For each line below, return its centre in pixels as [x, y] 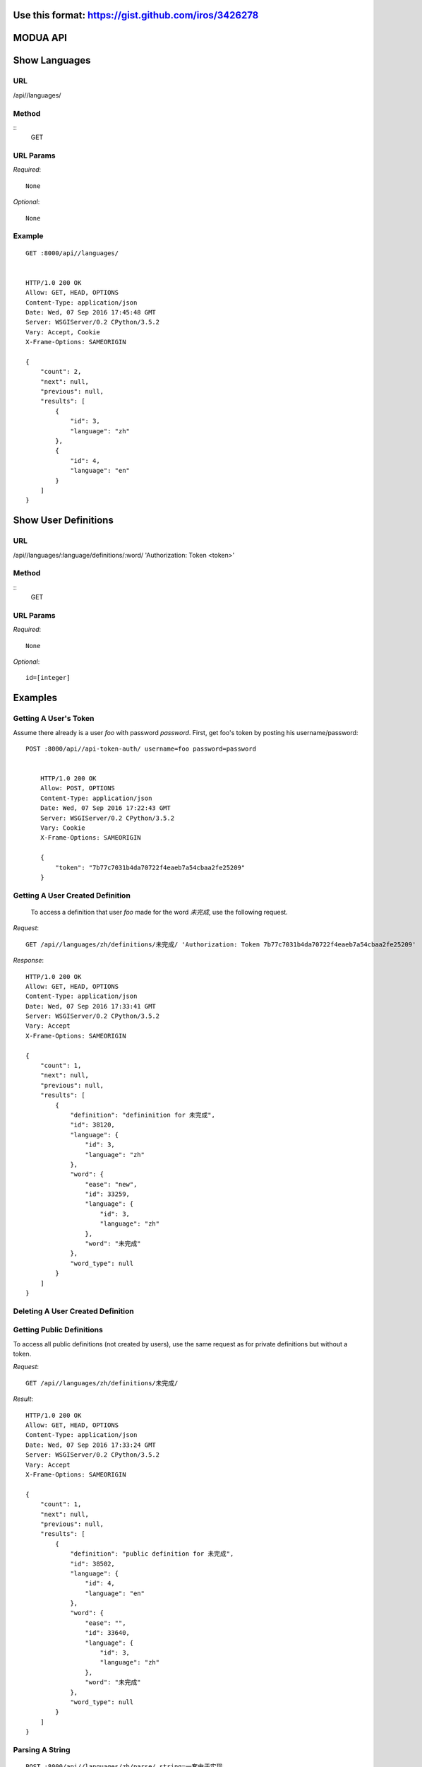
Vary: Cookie [62, 828]
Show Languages [52, 60]
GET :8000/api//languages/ [72, 253]
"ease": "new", [111, 1184]
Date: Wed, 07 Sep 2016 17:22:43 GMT [105, 808]
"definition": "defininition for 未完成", [143, 1115]
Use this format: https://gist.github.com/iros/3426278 [136, 15]
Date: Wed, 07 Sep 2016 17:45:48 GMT [91, 312]
